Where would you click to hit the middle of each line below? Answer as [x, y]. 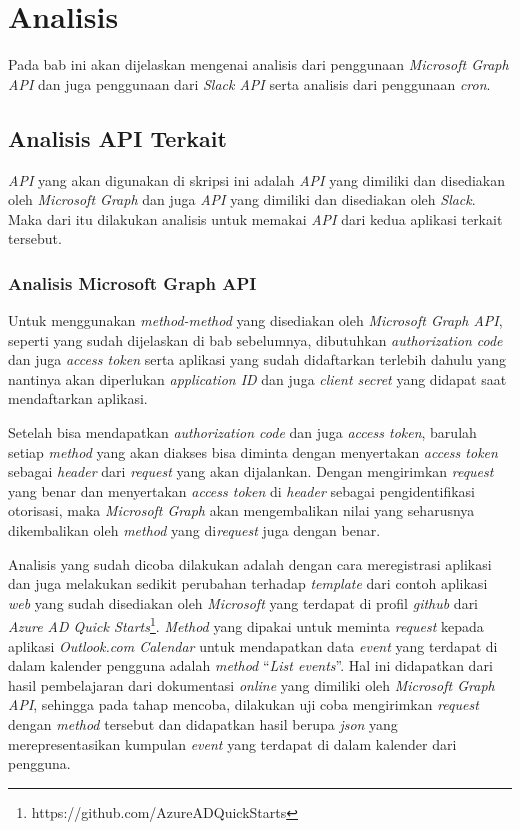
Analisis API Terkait [117, 137]
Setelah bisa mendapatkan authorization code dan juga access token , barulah [242, 432]
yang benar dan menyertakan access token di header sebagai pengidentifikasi [241, 490]
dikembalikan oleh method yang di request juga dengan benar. [194, 530]
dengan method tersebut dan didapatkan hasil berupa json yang [203, 724]
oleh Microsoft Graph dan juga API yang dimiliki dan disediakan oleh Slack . [242, 199]
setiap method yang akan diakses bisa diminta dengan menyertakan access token [253, 451]
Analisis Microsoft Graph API [132, 282]
